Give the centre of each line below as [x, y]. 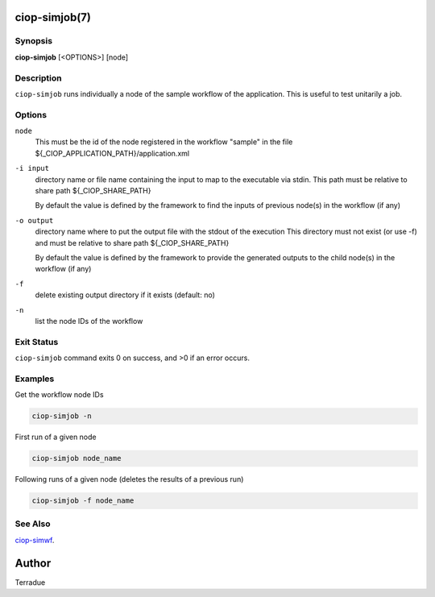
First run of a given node [56, 437]
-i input [32, 168]
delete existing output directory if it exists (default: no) [125, 295]
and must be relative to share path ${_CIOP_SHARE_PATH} [132, 243]
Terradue [30, 582]
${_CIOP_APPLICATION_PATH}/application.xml [112, 153]
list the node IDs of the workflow [89, 321]
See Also [33, 524]
